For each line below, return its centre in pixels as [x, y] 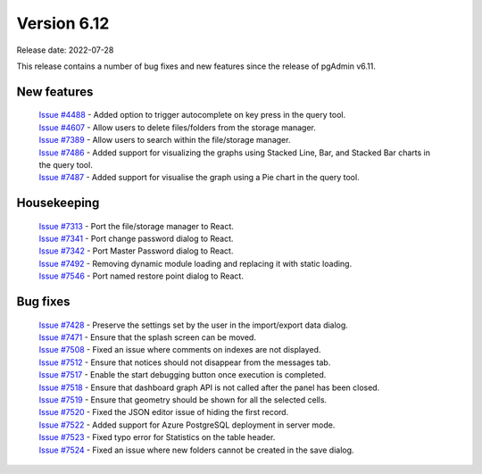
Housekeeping [58, 203]
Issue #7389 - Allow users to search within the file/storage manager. [165, 140]
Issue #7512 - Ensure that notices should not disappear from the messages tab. [185, 362]
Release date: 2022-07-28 [65, 50]
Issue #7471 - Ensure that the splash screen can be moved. [147, 337]
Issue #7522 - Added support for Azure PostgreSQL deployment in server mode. [187, 425]
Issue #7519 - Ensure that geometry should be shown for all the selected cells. [183, 400]
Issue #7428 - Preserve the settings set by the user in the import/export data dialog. [193, 325]
